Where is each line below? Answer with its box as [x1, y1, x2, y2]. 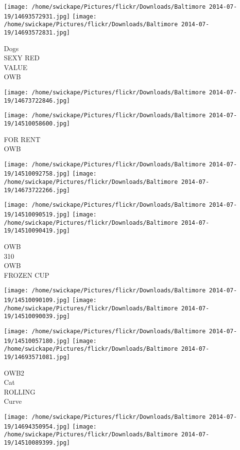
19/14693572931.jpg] [4, 13, 70, 20]
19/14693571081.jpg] [4, 354, 70, 361]
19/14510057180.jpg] [4, 337, 70, 344]
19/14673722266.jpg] [4, 186, 70, 194]
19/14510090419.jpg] [4, 227, 70, 234]
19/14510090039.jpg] [4, 313, 70, 320]
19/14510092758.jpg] [4, 170, 70, 178]
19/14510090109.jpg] [4, 297, 70, 304]
